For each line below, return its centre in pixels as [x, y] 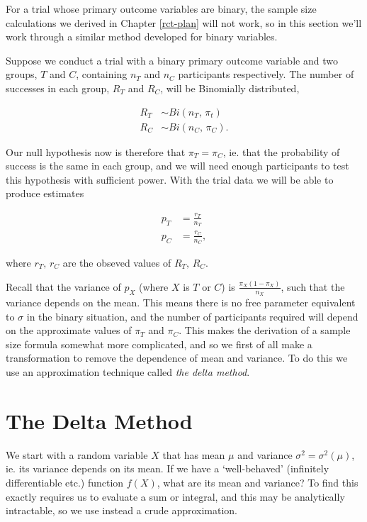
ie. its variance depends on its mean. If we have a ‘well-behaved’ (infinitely [168, 468]
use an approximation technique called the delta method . [128, 372]
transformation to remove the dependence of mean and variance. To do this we [177, 358]
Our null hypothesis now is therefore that [96, 151]
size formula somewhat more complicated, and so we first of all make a [159, 344]
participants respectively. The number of [266, 74]
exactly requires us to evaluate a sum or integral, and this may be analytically [175, 496]
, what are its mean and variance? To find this [258, 482]
